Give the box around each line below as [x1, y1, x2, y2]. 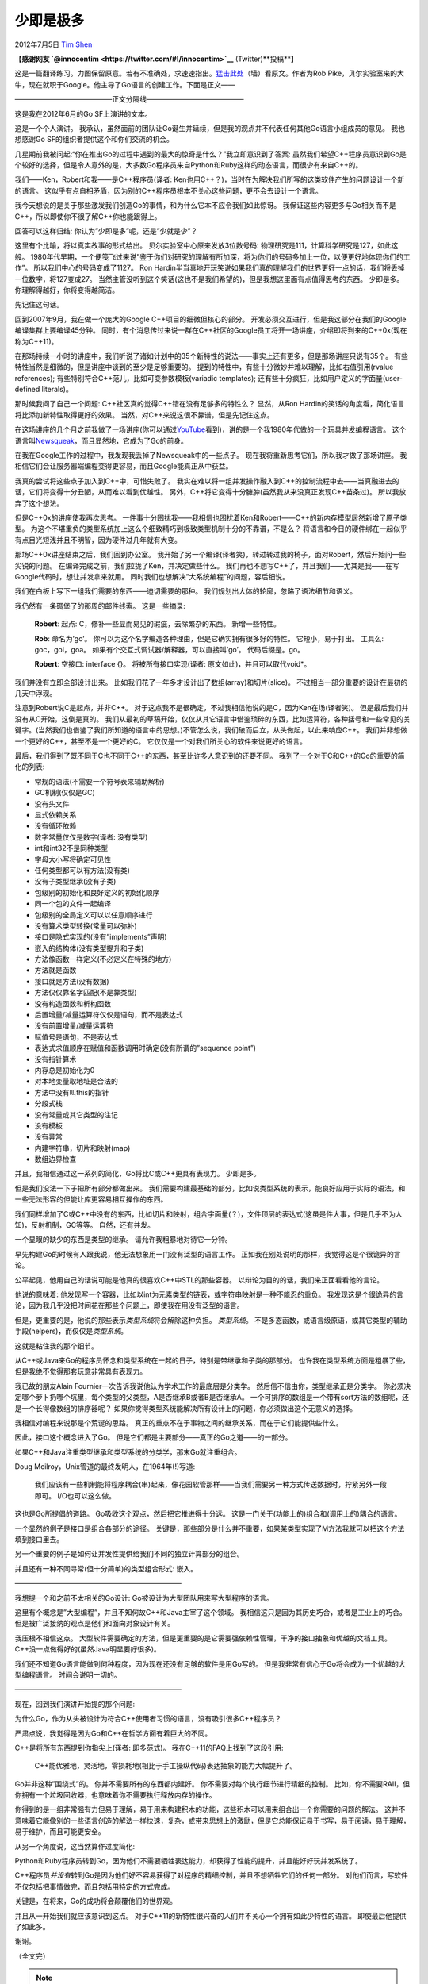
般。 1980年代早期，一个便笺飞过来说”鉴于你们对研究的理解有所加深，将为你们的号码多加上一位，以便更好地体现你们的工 [14, 252, 411, 261]
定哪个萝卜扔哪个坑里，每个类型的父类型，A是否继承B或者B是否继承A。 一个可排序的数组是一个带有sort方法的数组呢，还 [14, 1393, 410, 1402]
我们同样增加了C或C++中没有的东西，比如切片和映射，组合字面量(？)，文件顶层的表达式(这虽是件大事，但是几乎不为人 [14, 1209, 403, 1218]
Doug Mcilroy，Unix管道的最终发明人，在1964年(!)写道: [14, 1462, 196, 1471]
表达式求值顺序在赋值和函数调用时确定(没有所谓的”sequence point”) [34, 1044, 257, 1053]
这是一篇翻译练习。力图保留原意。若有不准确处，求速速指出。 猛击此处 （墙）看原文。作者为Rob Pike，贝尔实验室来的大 [14, 68, 404, 79]
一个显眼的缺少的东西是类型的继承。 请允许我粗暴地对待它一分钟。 [14, 1235, 232, 1244]
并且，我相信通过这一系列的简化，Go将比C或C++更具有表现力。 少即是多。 [14, 1169, 261, 1178]
